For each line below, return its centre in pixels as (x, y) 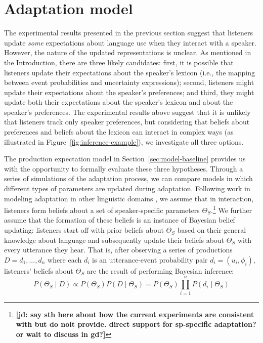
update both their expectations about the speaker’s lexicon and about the (119, 102)
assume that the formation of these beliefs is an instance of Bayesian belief (120, 220)
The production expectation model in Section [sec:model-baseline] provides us (125, 159)
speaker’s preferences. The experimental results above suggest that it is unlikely (127, 112)
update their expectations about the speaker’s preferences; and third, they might (129, 92)
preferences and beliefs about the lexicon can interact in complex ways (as (119, 132)
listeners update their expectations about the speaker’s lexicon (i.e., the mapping (129, 72)
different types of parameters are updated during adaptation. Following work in (127, 188)
